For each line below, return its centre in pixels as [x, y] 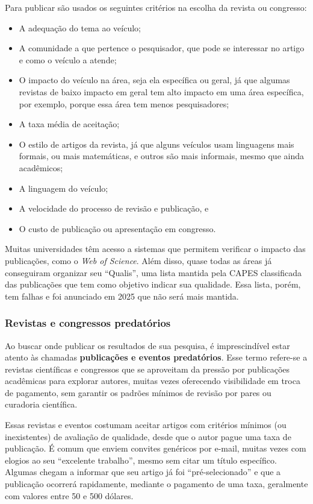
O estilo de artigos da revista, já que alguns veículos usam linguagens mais [156, 144]
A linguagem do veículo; [64, 188]
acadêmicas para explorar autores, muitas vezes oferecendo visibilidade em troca [153, 381]
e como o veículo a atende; [68, 59]
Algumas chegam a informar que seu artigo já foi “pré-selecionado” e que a [143, 472]
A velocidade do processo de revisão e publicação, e [114, 208]
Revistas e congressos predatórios [88, 323]
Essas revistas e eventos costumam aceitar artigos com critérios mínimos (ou [146, 425]
